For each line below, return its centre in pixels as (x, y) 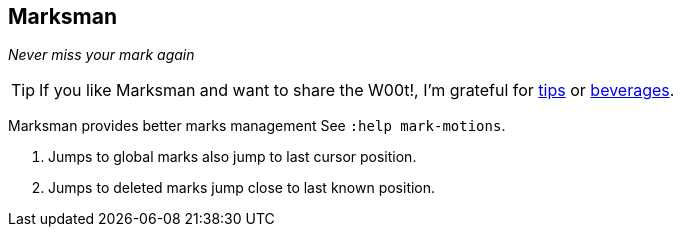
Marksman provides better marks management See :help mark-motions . (257, 126)
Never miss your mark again (101, 55)
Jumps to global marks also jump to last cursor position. (232, 157)
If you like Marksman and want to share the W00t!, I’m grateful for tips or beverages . (357, 90)
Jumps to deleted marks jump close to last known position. (242, 188)
